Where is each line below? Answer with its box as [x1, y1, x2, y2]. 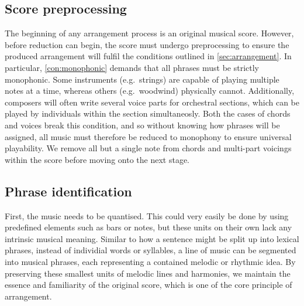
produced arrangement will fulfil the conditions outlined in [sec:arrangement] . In [5, 50, 292, 62]
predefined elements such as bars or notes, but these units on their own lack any [5, 221, 292, 233]
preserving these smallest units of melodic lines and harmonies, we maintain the [5, 267, 291, 279]
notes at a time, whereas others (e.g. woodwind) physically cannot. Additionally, [5, 84, 295, 97]
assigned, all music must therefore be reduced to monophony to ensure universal [5, 130, 292, 142]
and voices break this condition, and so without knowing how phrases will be [5, 118, 280, 131]
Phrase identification [5, 182, 132, 200]
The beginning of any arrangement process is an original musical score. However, [5, 27, 294, 39]
